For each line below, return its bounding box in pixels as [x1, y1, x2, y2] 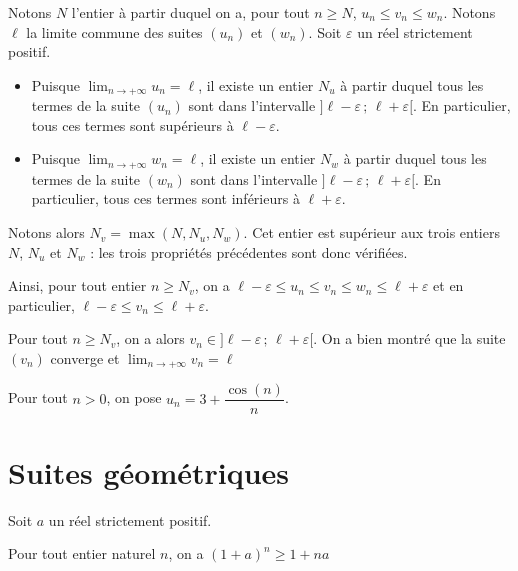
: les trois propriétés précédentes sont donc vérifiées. [90, 241, 408, 262]
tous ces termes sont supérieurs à [31, 114, 234, 135]
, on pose [106, 387, 162, 408]
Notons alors [8, 222, 85, 243]
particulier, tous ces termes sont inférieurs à [31, 188, 300, 209]
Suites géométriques [8, 451, 290, 492]
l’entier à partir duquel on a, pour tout [71, 2, 310, 22]
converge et [50, 348, 120, 369]
